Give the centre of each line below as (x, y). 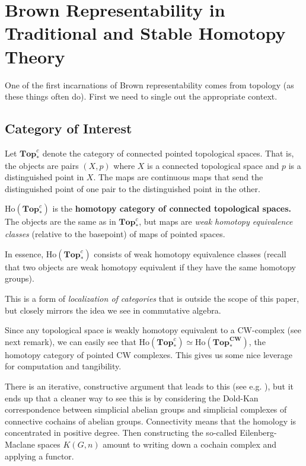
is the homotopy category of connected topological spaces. (172, 208)
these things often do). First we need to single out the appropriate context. (141, 96)
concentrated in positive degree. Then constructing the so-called (121, 433)
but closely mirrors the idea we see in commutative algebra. (113, 310)
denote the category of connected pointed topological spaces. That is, (168, 153)
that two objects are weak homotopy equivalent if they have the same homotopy (150, 266)
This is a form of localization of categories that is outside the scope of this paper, (152, 299)
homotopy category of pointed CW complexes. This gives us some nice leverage (149, 354)
